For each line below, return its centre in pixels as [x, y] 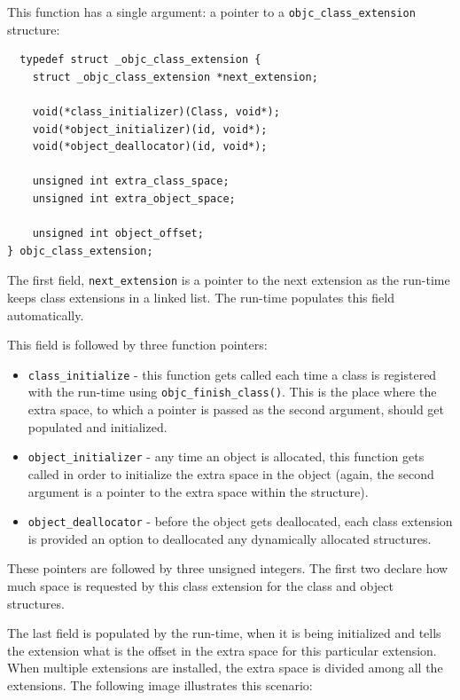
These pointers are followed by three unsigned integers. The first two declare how [228, 568]
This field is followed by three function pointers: [137, 345]
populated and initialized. [97, 426]
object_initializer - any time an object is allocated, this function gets [226, 456]
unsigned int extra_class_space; [131, 181]
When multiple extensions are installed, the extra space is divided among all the [225, 668]
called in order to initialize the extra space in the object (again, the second [231, 473]
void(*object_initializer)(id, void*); [150, 129]
